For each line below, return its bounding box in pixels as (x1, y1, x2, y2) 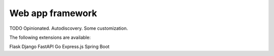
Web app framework (9, 8, 97, 19)
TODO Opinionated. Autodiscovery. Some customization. (9, 25, 128, 31)
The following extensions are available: (9, 34, 91, 40)
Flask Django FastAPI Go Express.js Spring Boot (9, 43, 110, 50)
